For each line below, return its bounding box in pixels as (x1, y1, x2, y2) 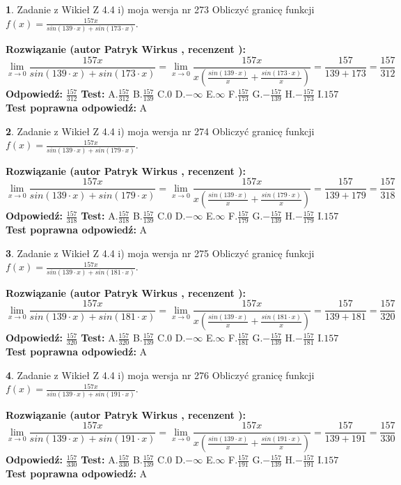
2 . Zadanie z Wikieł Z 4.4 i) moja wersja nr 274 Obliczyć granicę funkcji (6, 123, 315, 138)
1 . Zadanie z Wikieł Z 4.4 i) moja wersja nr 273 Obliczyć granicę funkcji (6, 2, 315, 16)
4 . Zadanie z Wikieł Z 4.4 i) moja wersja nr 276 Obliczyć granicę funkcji (6, 367, 315, 382)
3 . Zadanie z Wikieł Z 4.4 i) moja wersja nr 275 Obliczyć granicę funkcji (6, 245, 315, 260)
